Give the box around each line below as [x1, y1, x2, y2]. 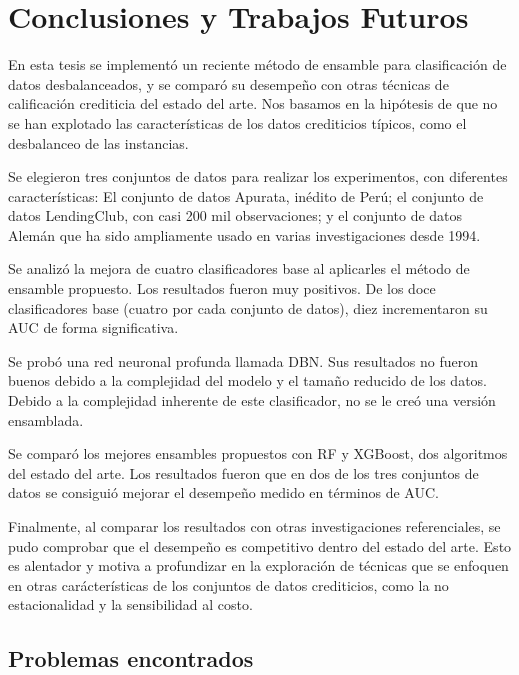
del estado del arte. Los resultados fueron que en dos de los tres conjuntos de [8, 462, 479, 483]
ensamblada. [8, 409, 84, 430]
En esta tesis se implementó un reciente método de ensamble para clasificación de [8, 54, 507, 75]
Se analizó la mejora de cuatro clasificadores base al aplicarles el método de [8, 258, 470, 279]
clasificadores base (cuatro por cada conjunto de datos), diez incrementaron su [8, 297, 488, 318]
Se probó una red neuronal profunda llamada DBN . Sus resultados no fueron [8, 350, 478, 371]
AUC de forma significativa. [8, 317, 179, 338]
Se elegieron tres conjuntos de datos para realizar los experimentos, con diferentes [8, 166, 508, 187]
